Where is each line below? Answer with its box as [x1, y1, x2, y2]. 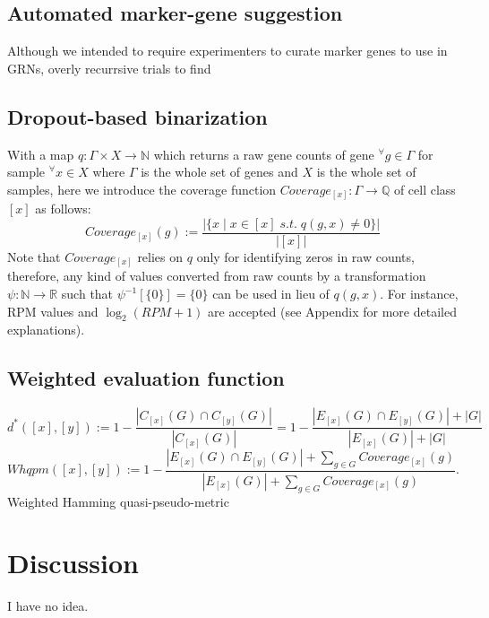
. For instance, [380, 284, 459, 303]
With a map [7, 144, 74, 163]
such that [61, 284, 114, 303]
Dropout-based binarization [7, 102, 268, 130]
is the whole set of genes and [141, 162, 298, 181]
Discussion [7, 544, 139, 581]
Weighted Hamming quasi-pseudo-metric [7, 492, 229, 510]
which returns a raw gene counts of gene [153, 144, 374, 163]
